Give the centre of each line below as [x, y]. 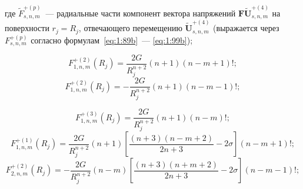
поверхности [27, 28]
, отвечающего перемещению [130, 28]
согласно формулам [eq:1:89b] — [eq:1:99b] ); [112, 40]
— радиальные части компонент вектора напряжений [141, 13]
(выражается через [246, 28]
